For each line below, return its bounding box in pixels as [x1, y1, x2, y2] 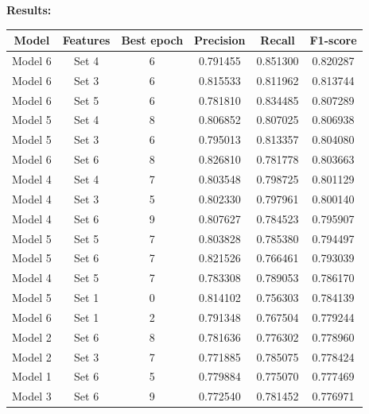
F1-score [309, 32, 357, 48]
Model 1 [12, 368, 52, 385]
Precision [194, 32, 246, 48]
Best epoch [121, 32, 184, 48]
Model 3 [12, 388, 52, 404]
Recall [260, 32, 295, 48]
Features [62, 32, 111, 48]
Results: [6, 2, 52, 17]
